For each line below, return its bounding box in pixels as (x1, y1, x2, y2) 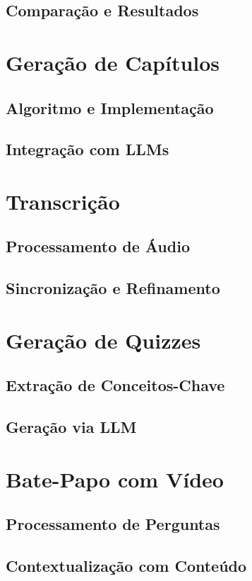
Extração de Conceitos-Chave (6, 374, 225, 396)
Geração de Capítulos (6, 47, 220, 77)
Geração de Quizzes (6, 325, 201, 354)
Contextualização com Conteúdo (6, 555, 247, 577)
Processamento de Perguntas (6, 513, 220, 535)
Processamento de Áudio (6, 235, 190, 257)
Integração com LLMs (6, 138, 169, 160)
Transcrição (6, 186, 120, 215)
